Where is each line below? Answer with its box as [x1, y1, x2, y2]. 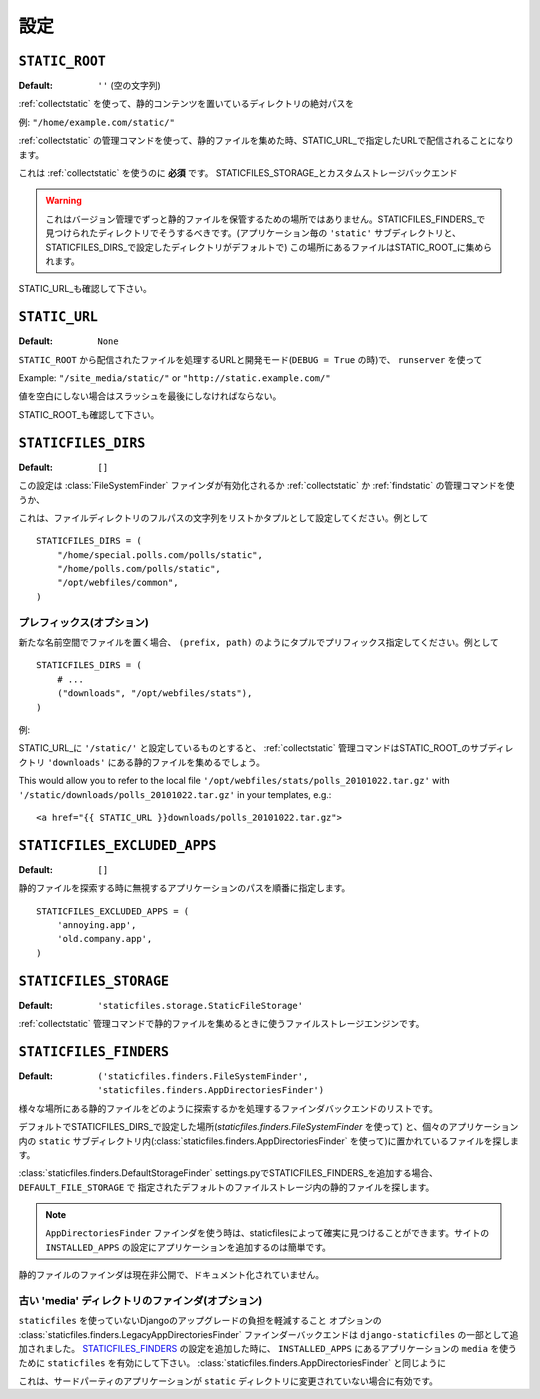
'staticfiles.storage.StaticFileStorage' [97, 1000, 304, 1011]
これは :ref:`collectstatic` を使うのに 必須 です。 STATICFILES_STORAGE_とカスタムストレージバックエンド [18, 167, 458, 179]
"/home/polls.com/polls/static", [56, 563, 222, 575]
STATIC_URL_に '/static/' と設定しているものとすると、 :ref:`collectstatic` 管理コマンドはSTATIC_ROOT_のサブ [18, 742, 489, 754]
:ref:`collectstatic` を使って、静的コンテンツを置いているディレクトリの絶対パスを [18, 98, 355, 110]
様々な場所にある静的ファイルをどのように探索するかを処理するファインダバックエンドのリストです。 [18, 1102, 439, 1114]
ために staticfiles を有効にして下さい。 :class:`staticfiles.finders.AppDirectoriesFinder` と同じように [18, 1356, 447, 1369]
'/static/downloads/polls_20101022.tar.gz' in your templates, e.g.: [18, 788, 332, 800]
